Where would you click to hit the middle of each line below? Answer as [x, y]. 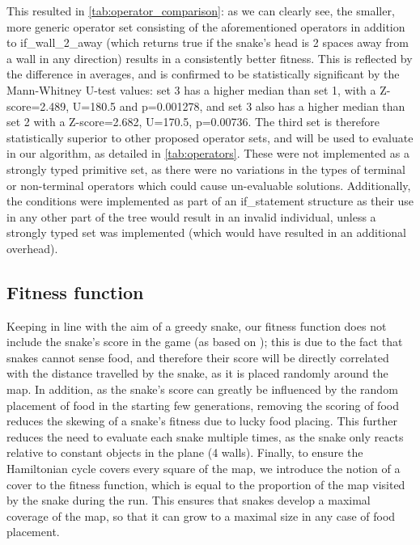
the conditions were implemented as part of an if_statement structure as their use [210, 201]
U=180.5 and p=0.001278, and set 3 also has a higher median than [239, 106]
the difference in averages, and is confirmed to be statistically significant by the [203, 74]
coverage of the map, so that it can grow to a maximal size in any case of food [201, 515]
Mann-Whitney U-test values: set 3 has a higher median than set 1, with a [191, 89]
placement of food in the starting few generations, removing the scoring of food [203, 405]
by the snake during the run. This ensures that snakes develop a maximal [189, 500]
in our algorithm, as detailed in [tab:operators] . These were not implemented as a [208, 153]
